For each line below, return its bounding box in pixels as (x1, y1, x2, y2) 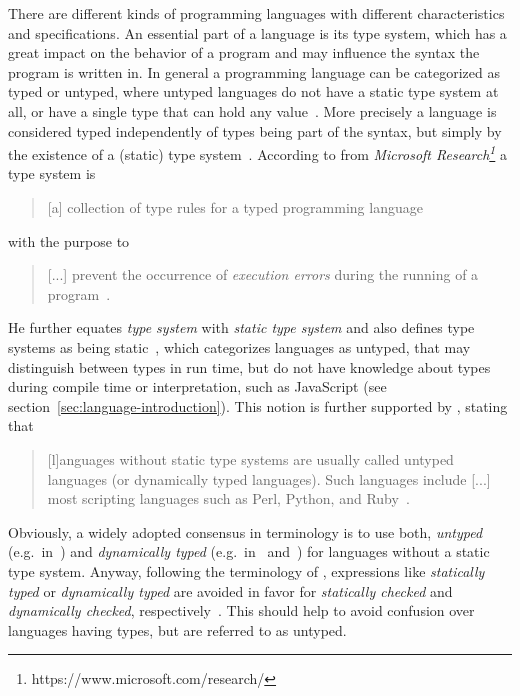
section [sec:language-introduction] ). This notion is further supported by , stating (8, 395, 508, 416)
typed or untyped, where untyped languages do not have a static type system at (8, 81, 499, 102)
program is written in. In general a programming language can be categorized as (8, 61, 500, 82)
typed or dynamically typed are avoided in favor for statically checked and (8, 580, 453, 601)
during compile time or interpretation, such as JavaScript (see (8, 376, 387, 397)
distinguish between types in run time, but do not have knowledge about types (8, 356, 491, 377)
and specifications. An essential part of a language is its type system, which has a (8, 22, 507, 43)
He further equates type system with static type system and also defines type (8, 317, 475, 338)
